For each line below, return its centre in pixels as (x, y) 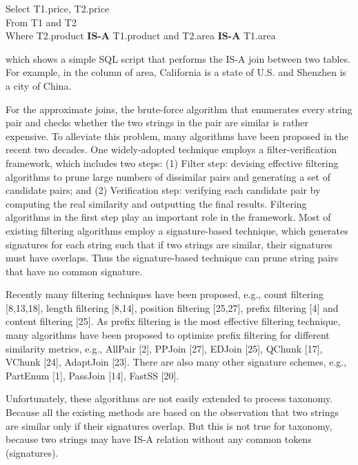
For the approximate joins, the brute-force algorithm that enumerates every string (179, 109)
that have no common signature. (74, 271)
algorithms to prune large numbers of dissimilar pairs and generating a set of (168, 176)
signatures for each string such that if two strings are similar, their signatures (169, 244)
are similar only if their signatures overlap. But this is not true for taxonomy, (169, 425)
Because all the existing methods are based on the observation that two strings (172, 412)
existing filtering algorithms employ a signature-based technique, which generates (177, 230)
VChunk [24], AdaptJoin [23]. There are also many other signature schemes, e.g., (176, 362)
